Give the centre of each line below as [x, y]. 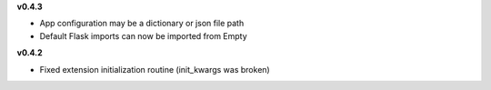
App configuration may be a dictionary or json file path [142, 24]
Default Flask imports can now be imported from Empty [143, 35]
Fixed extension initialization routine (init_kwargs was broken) [155, 69]
